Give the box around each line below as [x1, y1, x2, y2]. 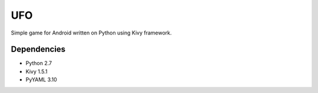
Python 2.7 [25, 60, 52, 67]
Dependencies [11, 44, 66, 54]
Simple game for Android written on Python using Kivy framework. [11, 29, 172, 36]
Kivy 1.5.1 [25, 68, 48, 75]
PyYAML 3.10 [25, 76, 57, 83]
